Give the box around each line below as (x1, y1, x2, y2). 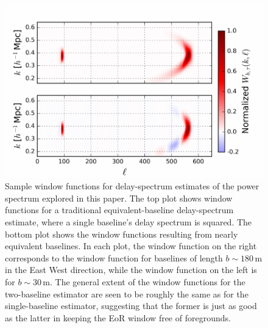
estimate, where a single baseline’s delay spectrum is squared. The (5, 216, 252, 228)
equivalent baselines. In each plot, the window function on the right (5, 239, 257, 252)
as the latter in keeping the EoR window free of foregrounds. (5, 311, 231, 324)
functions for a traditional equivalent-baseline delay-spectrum (5, 203, 234, 216)
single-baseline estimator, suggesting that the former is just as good (5, 299, 257, 312)
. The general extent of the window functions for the (50, 275, 245, 288)
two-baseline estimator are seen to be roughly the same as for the (5, 287, 249, 300)
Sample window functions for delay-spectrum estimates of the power (5, 180, 259, 192)
